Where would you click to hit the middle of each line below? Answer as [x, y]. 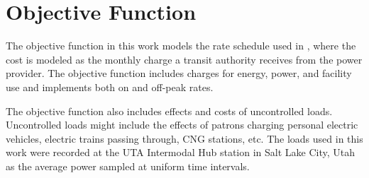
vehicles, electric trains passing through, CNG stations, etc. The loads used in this [184, 138]
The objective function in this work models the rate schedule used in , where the [181, 46]
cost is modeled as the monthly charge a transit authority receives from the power [184, 59]
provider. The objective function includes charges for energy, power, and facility [179, 73]
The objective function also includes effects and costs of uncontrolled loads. [169, 111]
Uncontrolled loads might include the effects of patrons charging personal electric [182, 125]
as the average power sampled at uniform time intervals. [128, 166]
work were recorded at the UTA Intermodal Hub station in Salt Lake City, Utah [181, 152]
